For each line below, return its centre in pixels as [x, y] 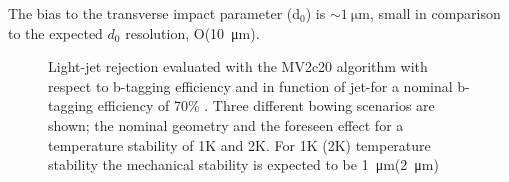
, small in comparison [435, 13]
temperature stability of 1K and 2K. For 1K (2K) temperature [239, 144]
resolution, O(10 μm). [192, 32]
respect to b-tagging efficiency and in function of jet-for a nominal [250, 85]
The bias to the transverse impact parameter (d [154, 13]
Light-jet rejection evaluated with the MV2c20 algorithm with [238, 66]
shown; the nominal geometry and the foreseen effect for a [226, 124]
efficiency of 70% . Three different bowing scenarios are [266, 105]
